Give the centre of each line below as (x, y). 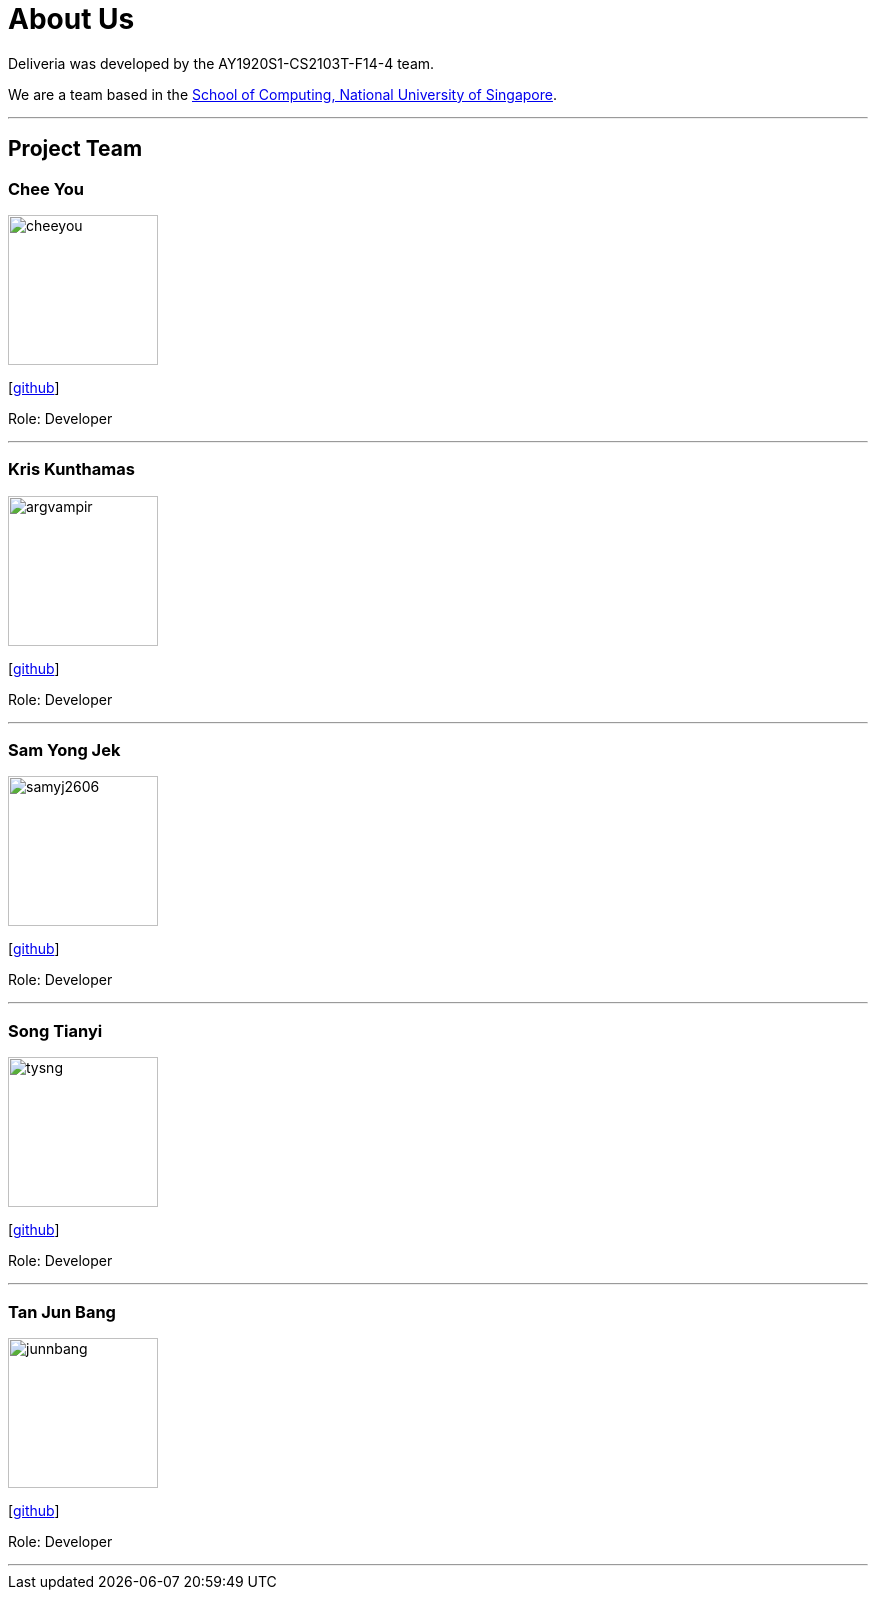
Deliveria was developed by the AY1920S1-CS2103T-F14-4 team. (221, 63)
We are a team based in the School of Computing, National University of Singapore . (283, 94)
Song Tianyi (55, 1030)
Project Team (75, 149)
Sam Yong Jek (64, 750)
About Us (71, 19)
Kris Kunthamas (71, 469)
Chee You (46, 188)
